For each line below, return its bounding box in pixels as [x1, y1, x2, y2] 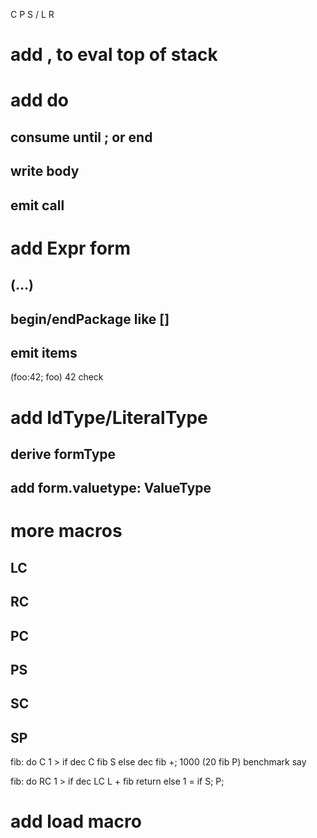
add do [10, 89, 70, 112]
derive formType [10, 445, 117, 463]
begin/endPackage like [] [10, 310, 170, 328]
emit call [10, 197, 65, 214]
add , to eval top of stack [10, 44, 218, 66]
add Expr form [10, 237, 131, 259]
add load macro [10, 810, 142, 833]
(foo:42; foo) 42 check [10, 371, 104, 383]
